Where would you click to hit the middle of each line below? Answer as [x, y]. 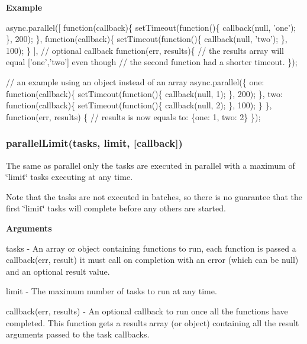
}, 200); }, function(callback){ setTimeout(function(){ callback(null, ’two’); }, [147, 39]
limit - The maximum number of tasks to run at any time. [112, 291]
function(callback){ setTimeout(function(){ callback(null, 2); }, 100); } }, [139, 105]
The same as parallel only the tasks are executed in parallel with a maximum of [151, 165]
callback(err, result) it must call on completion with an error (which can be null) [152, 260]
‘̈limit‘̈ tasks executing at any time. [70, 177]
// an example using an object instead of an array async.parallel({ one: [135, 81]
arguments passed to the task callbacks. [78, 334]
